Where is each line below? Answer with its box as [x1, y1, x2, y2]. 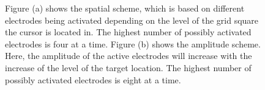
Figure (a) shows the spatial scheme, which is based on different [5, 2, 245, 14]
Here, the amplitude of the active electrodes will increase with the [5, 49, 252, 62]
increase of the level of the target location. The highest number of [5, 61, 252, 74]
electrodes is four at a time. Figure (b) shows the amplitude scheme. [5, 37, 261, 50]
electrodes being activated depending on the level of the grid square [5, 13, 259, 26]
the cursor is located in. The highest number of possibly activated [5, 26, 252, 38]
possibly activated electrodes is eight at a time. [5, 73, 181, 86]
